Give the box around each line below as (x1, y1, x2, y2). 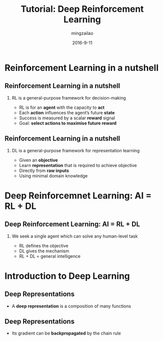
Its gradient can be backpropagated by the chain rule (11, 330, 121, 336)
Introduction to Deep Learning (4, 270, 130, 281)
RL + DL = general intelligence (19, 253, 81, 259)
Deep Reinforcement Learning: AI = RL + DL (4, 220, 140, 229)
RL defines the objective (19, 242, 68, 248)
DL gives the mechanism (19, 248, 69, 254)
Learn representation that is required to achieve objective (19, 162, 137, 168)
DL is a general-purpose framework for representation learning (11, 147, 140, 153)
